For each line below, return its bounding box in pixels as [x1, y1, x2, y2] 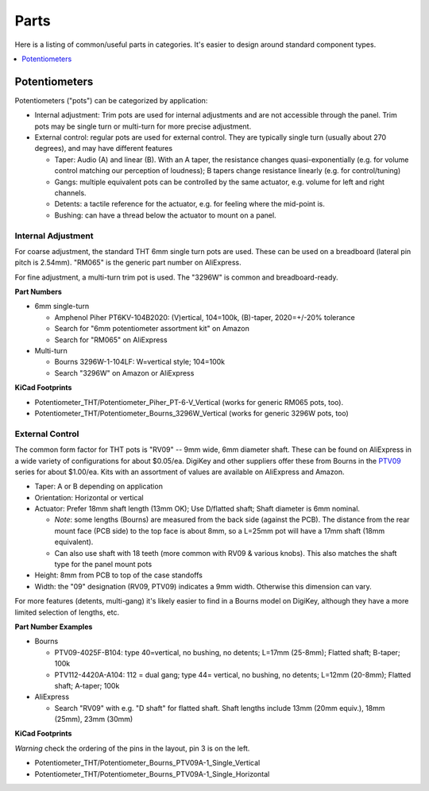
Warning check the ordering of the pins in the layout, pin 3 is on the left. [14, 743, 250, 753]
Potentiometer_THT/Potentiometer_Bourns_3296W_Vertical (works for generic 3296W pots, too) [34, 408, 349, 418]
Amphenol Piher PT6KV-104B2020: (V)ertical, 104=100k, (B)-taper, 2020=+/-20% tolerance [54, 312, 355, 322]
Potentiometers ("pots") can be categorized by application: [14, 95, 208, 105]
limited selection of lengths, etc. [14, 608, 120, 617]
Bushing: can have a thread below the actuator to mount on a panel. [54, 210, 277, 220]
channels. [54, 187, 87, 198]
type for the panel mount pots [54, 560, 153, 569]
